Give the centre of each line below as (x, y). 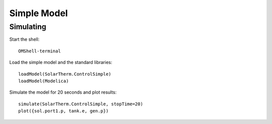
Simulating (28, 27)
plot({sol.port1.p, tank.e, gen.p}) (63, 111)
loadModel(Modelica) (44, 81)
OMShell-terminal (40, 51)
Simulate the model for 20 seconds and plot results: (63, 92)
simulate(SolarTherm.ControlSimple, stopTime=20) (81, 104)
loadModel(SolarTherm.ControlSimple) (65, 74)
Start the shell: (24, 39)
